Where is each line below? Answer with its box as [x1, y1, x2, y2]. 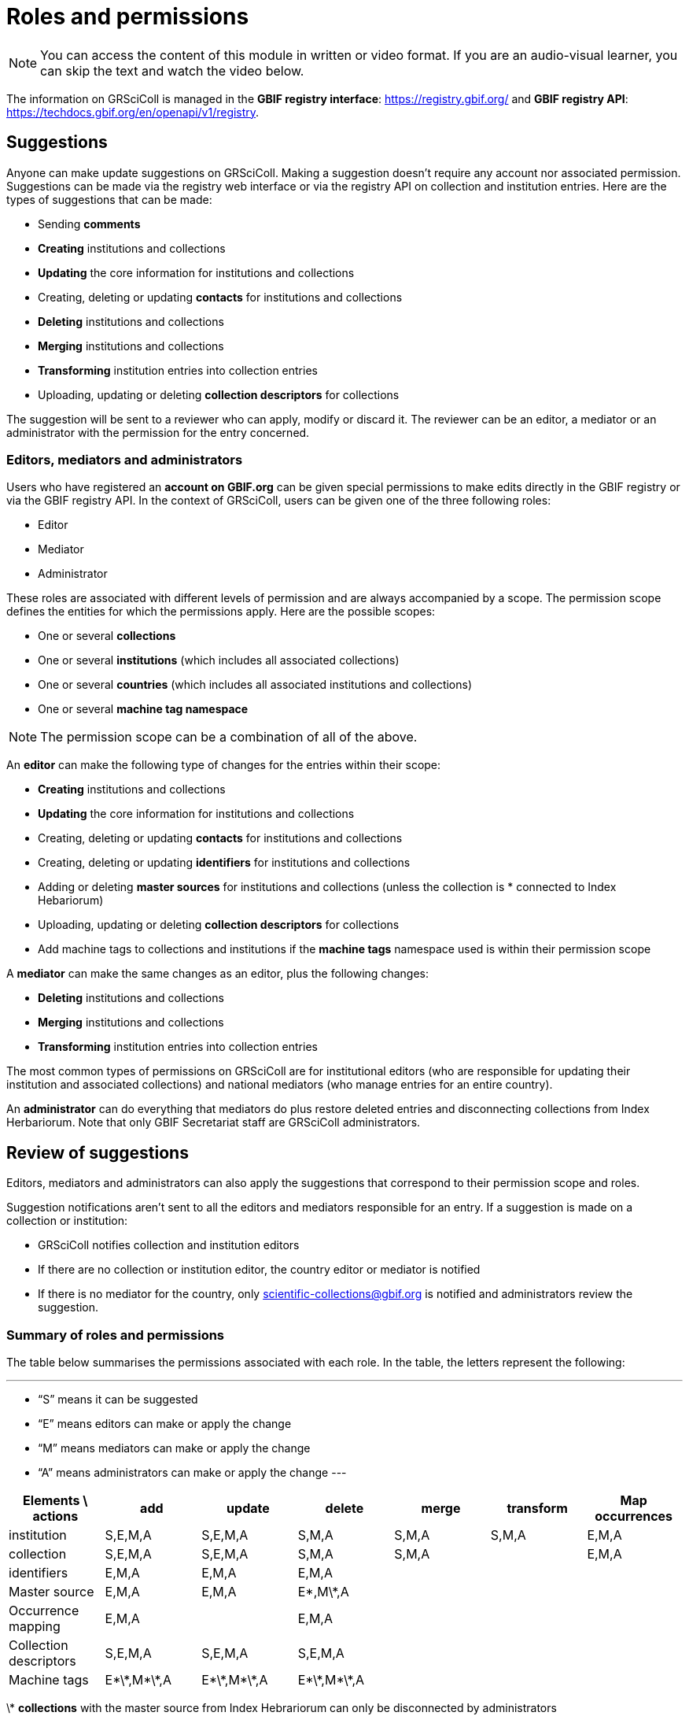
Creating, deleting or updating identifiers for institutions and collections [38, 856, 411, 870]
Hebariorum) [38, 893, 104, 908]
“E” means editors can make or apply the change [38, 1416, 292, 1430]
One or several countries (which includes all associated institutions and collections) [38, 678, 473, 692]
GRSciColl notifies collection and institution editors [38, 1238, 300, 1252]
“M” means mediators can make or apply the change [38, 1440, 311, 1455]
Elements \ [23, 1492, 88, 1508]
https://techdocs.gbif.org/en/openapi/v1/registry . [6, 105, 260, 119]
